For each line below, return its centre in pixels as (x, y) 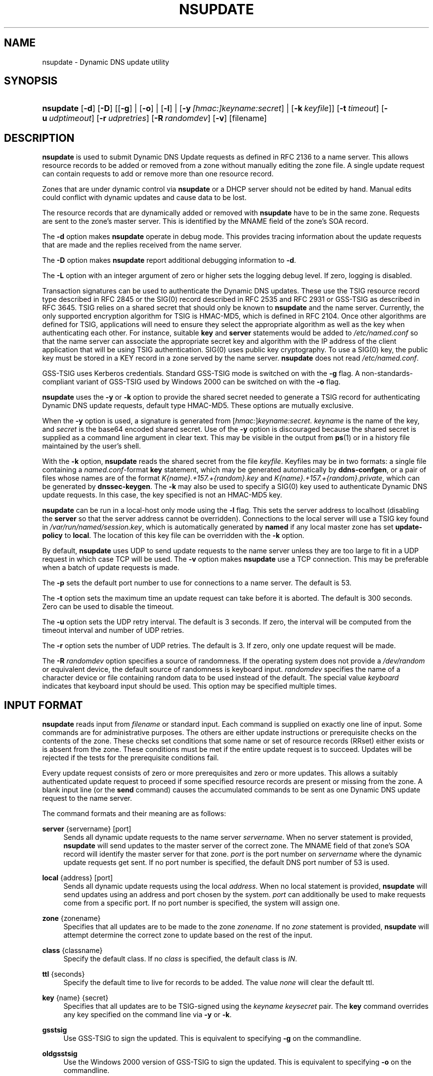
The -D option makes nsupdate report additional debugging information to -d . (169, 260)
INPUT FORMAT (43, 705)
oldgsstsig (60, 1054)
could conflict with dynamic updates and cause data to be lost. (144, 198)
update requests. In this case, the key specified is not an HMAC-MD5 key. (162, 495)
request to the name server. (87, 798)
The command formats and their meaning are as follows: (134, 814)
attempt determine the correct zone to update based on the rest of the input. (188, 935)
